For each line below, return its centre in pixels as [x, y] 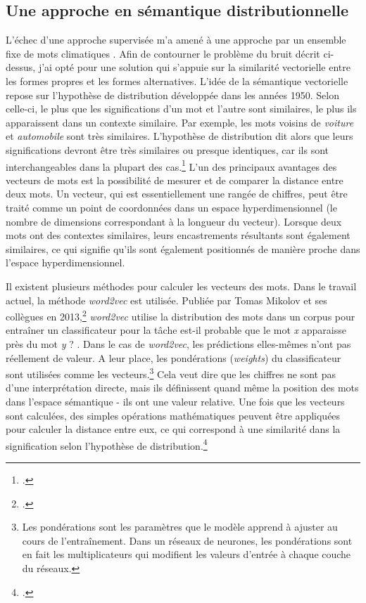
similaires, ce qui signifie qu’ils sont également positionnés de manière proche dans [183, 248]
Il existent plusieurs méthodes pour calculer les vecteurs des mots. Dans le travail [181, 286]
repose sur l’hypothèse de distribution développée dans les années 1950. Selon [172, 95]
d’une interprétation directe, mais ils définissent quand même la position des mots [182, 388]
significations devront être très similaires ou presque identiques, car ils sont [168, 149]
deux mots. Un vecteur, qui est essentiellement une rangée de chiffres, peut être [177, 194]
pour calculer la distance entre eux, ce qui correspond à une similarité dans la [173, 429]
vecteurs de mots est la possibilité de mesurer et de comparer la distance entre [175, 180]
